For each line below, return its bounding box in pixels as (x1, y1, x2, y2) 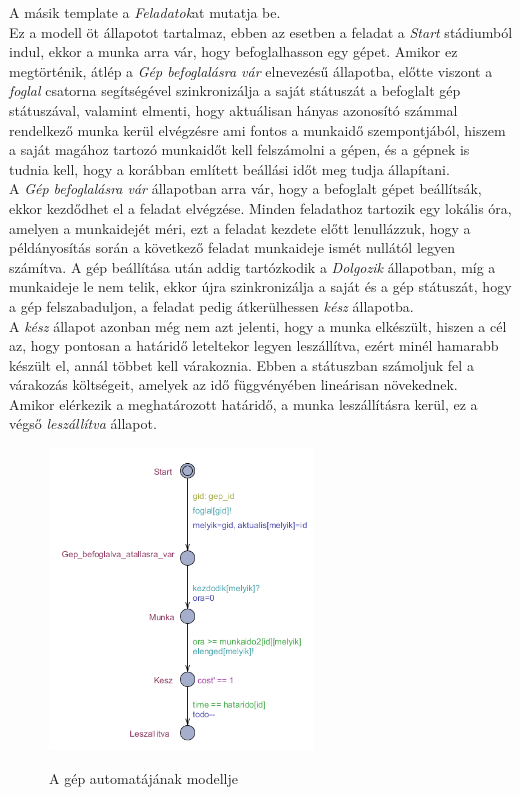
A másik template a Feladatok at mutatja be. (9, 2, 281, 22)
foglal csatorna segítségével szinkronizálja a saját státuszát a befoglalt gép (9, 80, 461, 101)
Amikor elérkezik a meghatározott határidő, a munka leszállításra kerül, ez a (9, 393, 478, 414)
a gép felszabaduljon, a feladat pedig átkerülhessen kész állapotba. (9, 295, 414, 316)
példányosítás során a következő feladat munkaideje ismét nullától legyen (9, 237, 455, 258)
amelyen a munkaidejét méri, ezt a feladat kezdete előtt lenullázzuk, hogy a (9, 217, 471, 238)
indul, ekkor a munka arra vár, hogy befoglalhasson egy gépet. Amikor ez (9, 41, 458, 62)
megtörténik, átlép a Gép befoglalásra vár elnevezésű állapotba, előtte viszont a (9, 60, 493, 81)
